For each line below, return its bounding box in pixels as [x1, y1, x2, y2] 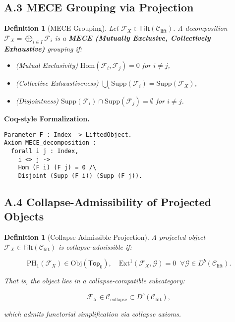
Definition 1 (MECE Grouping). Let [4, 23, 118, 33]
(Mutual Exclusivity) [15, 60, 78, 70]
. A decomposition [173, 23, 228, 33]
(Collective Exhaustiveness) [15, 78, 99, 88]
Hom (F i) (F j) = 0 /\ [18, 164, 97, 171]
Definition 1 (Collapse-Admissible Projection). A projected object [4, 232, 206, 242]
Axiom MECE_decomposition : [4, 139, 97, 147]
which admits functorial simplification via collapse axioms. [4, 308, 181, 319]
